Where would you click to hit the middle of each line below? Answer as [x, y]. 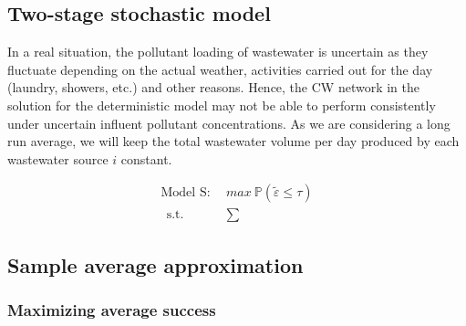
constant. [146, 158]
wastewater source [58, 158]
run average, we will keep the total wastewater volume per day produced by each [233, 141]
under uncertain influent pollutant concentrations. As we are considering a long [229, 123]
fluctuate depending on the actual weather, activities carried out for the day [220, 69]
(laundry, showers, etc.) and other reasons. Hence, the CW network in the [213, 87]
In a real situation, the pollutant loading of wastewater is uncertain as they [218, 52]
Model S [184, 193]
